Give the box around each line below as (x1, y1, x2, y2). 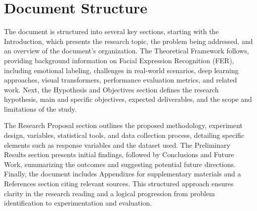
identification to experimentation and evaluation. (4, 198, 152, 208)
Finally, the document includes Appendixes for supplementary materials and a (4, 169, 241, 179)
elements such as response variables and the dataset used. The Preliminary (4, 139, 230, 150)
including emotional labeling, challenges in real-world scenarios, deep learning (4, 65, 239, 75)
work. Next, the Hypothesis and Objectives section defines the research (4, 84, 219, 94)
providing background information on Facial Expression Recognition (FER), (4, 55, 234, 65)
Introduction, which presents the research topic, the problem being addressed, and (4, 36, 253, 46)
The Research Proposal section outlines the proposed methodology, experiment (4, 120, 243, 130)
